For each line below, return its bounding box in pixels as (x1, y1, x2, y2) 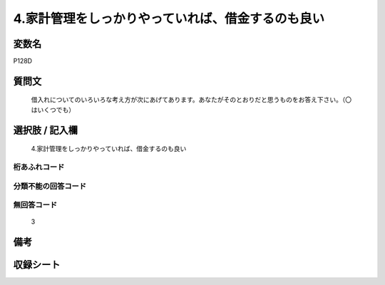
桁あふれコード (13, 162, 65, 172)
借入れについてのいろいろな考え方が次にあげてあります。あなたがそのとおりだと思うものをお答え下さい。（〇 (31, 95, 352, 104)
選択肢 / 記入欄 (13, 124, 78, 136)
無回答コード (13, 200, 58, 210)
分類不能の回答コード (13, 181, 87, 191)
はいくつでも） (31, 105, 75, 114)
